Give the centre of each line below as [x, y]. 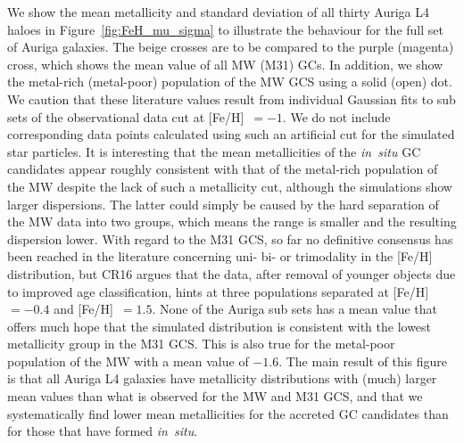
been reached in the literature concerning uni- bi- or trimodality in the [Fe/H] [220, 256]
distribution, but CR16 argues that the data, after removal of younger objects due [232, 273]
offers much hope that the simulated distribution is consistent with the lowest [220, 326]
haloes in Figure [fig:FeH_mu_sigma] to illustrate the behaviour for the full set [225, 29]
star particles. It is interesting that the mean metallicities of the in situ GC [214, 151]
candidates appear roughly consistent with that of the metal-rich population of [223, 169]
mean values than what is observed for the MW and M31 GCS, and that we [215, 396]
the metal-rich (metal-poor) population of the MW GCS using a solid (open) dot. [230, 82]
